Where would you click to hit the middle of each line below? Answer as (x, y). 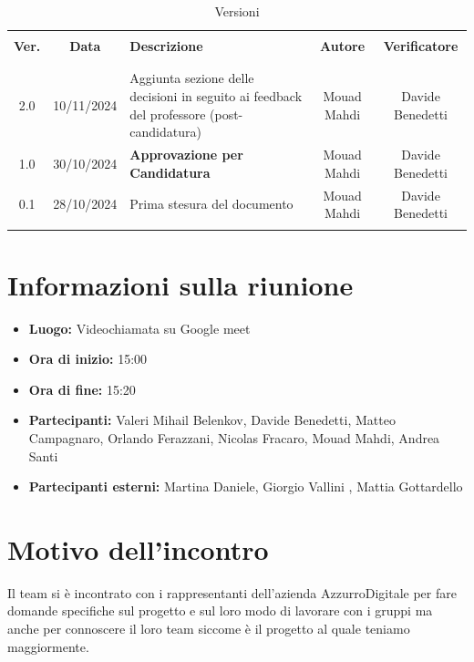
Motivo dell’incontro (138, 548)
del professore (168, 114)
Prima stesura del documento (211, 204)
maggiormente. (48, 646)
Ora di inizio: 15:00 (88, 359)
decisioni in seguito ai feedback (216, 96)
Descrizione (166, 46)
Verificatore (421, 46)
